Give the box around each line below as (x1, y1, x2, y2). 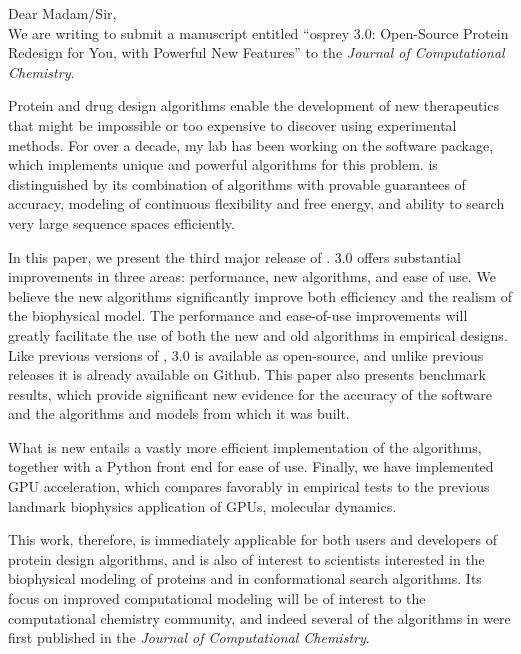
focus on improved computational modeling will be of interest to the (8, 588, 426, 609)
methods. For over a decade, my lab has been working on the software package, (8, 134, 494, 155)
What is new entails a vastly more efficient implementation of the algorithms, (8, 436, 482, 457)
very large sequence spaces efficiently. (8, 212, 235, 233)
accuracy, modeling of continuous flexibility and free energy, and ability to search (8, 193, 505, 214)
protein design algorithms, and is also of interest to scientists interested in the (8, 548, 485, 569)
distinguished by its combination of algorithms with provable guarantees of (8, 173, 466, 194)
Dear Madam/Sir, (8, 3, 117, 23)
